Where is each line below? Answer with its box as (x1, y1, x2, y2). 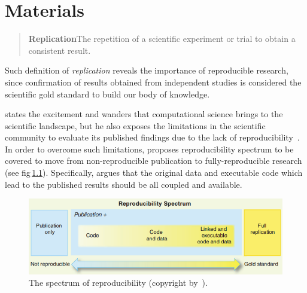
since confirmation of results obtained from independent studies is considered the (5, 75, 302, 88)
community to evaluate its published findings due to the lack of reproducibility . (5, 131, 300, 144)
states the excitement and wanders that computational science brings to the (5, 108, 283, 120)
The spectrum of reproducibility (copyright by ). (29, 276, 208, 289)
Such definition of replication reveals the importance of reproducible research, (5, 64, 288, 77)
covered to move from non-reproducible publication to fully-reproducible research (5, 154, 302, 167)
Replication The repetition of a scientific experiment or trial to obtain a (28, 32, 296, 45)
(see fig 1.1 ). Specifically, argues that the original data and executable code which (5, 166, 303, 179)
